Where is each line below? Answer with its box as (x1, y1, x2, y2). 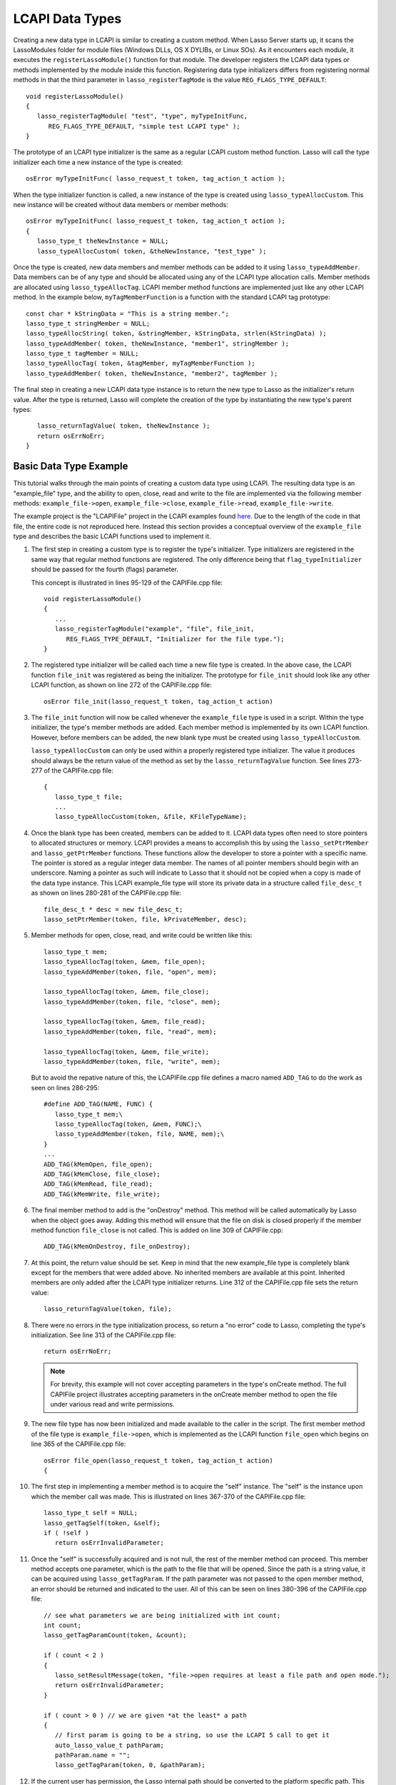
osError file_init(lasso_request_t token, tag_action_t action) (44, 697, 274, 705)
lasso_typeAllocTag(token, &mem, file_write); (44, 1047, 210, 1056)
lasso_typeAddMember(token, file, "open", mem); (44, 967, 217, 976)
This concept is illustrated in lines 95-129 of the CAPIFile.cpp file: (31, 578, 223, 587)
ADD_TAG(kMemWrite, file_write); (44, 1190, 161, 1198)
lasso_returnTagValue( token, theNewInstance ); (36, 422, 210, 430)
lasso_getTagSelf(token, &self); (44, 1519, 161, 1527)
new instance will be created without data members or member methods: (13, 201, 228, 209)
